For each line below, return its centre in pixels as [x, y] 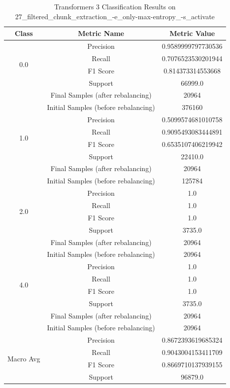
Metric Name [101, 33]
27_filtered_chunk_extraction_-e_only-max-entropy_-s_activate [115, 16]
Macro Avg [24, 358]
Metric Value [192, 33]
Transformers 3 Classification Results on [115, 6]
